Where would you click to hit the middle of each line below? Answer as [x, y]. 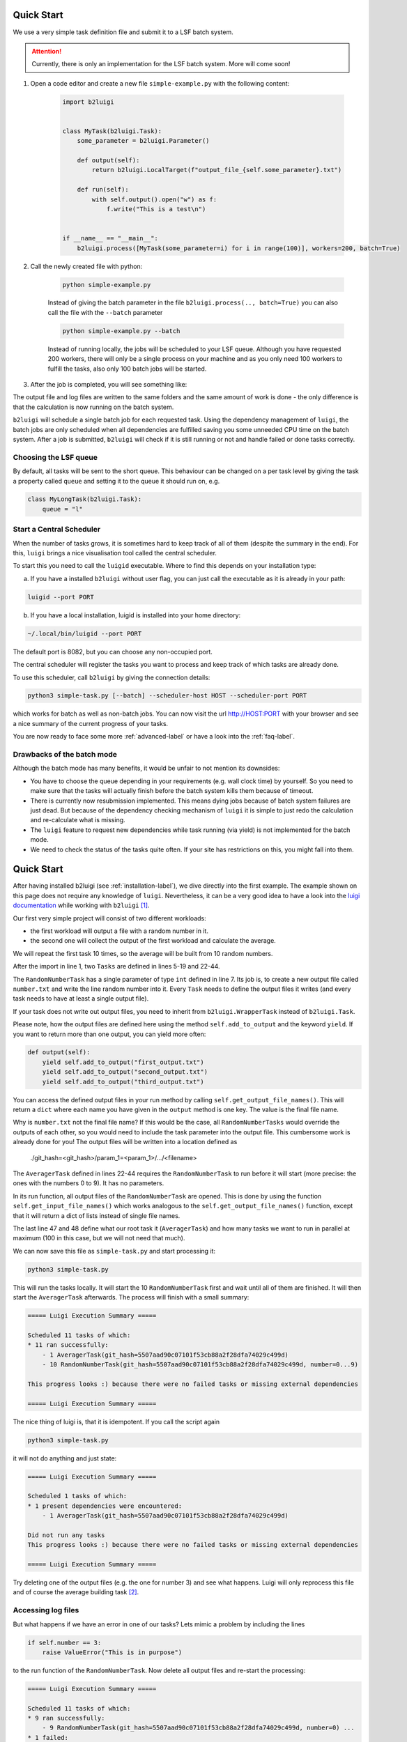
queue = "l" [63, 509]
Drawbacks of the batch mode [65, 755]
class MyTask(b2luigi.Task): [112, 131]
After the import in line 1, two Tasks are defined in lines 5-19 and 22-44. [116, 966]
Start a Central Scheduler [57, 530]
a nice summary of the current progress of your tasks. [91, 723]
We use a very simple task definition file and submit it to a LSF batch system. [123, 32]
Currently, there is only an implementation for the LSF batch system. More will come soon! [161, 64]
